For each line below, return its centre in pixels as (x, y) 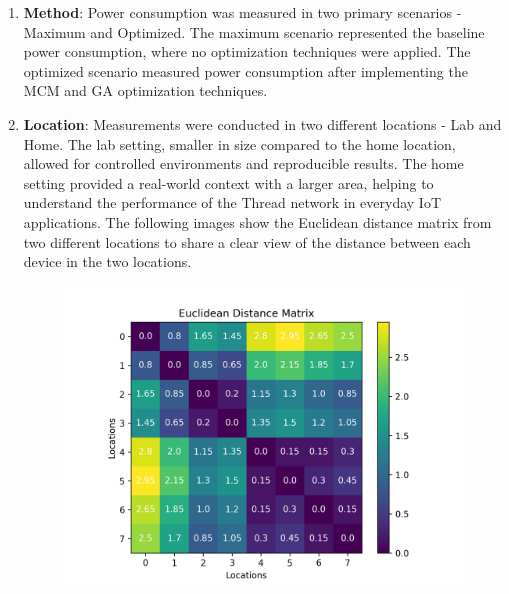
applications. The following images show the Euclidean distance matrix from (257, 221)
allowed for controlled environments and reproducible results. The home (243, 163)
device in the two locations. (107, 261)
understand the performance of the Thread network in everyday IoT (232, 202)
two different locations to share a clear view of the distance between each (247, 241)
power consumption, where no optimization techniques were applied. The (247, 51)
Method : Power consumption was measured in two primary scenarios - (242, 12)
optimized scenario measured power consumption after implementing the (245, 70)
